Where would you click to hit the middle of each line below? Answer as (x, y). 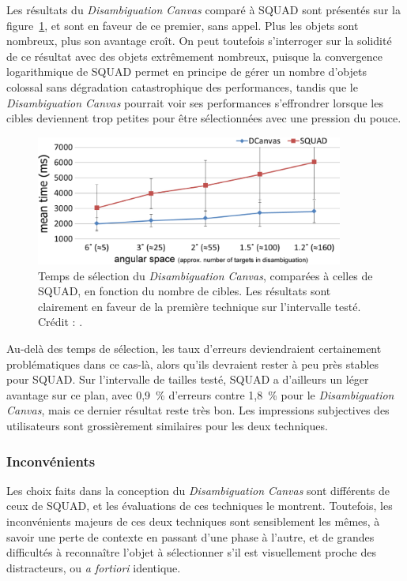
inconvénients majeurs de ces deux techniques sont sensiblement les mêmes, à (193, 521)
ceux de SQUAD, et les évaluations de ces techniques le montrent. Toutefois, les (200, 506)
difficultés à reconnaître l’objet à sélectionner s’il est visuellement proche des (192, 552)
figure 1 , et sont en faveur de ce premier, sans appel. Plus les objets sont (183, 25)
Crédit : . (60, 322)
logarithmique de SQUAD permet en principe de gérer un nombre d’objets (187, 71)
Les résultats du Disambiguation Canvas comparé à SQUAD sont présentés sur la (203, 9)
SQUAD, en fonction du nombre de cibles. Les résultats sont (185, 291)
